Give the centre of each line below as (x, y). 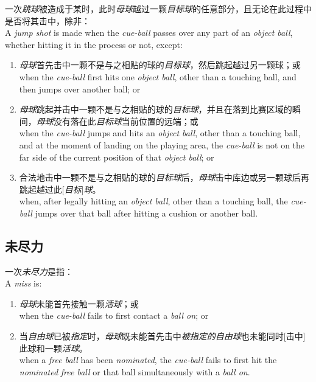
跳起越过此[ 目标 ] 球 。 (60, 189)
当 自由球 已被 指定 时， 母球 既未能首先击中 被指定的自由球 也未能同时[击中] (162, 336)
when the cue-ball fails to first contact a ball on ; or (114, 315)
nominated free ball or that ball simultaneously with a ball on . (135, 371)
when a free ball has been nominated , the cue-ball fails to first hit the (148, 360)
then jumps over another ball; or (80, 89)
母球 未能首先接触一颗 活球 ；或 (79, 303)
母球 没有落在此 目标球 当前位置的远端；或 (117, 121)
